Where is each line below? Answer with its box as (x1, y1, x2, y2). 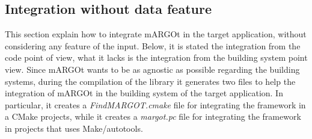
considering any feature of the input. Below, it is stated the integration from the (5, 39, 301, 52)
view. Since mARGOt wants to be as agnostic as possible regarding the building (5, 63, 300, 75)
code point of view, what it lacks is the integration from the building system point (5, 51, 308, 64)
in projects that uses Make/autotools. (5, 122, 143, 134)
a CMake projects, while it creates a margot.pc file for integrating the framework (5, 110, 301, 123)
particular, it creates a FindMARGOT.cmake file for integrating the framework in (5, 98, 306, 111)
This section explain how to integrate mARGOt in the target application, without (5, 28, 307, 40)
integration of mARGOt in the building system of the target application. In (5, 87, 283, 99)
